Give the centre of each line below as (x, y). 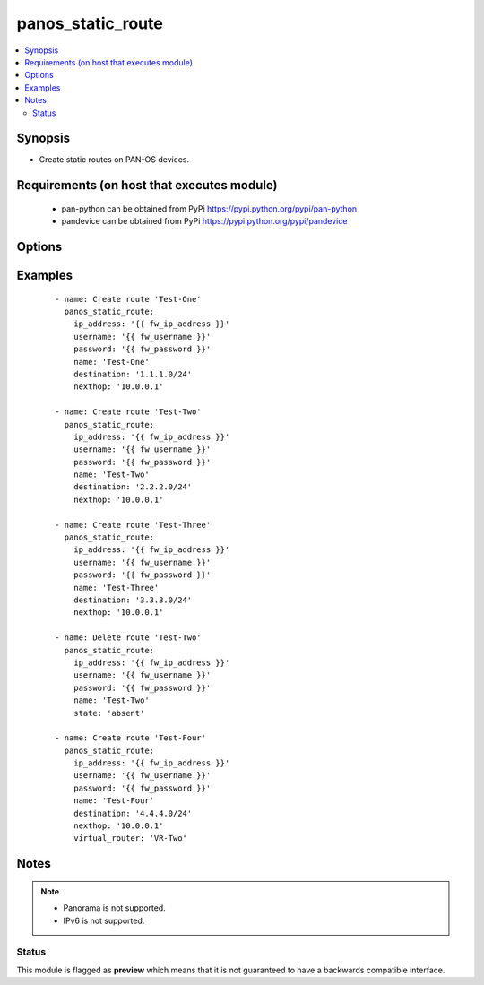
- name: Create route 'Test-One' (128, 299)
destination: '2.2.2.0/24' (133, 487)
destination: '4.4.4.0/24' (133, 813)
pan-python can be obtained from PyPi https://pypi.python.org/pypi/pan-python (209, 208)
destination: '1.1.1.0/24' (133, 374)
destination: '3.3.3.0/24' (133, 600)
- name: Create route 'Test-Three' (133, 525)
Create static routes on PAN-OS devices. (114, 160)
